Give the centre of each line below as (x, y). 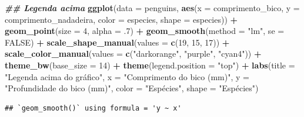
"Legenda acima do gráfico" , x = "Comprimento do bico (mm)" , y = (127, 76)
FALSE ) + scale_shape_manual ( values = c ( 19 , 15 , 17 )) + (117, 42)
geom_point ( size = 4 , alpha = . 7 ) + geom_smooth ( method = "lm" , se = (145, 31)
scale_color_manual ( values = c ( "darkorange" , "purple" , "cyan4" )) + (133, 54)
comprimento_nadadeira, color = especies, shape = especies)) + (121, 19)
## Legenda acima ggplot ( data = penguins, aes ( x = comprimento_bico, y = (152, 8)
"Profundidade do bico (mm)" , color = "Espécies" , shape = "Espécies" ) (132, 88)
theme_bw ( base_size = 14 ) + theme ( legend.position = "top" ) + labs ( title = (150, 65)
